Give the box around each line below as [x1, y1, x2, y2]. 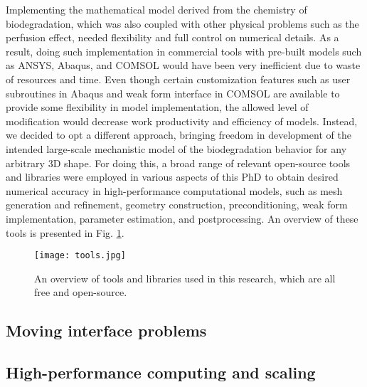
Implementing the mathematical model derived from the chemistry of [6, 2, 307, 16]
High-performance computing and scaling [6, 361, 316, 383]
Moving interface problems [6, 319, 207, 341]
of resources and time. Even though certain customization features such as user [6, 71, 351, 86]
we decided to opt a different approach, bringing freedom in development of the [6, 127, 351, 142]
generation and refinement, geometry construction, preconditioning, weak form [6, 197, 348, 212]
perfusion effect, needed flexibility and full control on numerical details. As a [6, 30, 339, 45]
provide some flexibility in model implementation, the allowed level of [6, 100, 309, 115]
